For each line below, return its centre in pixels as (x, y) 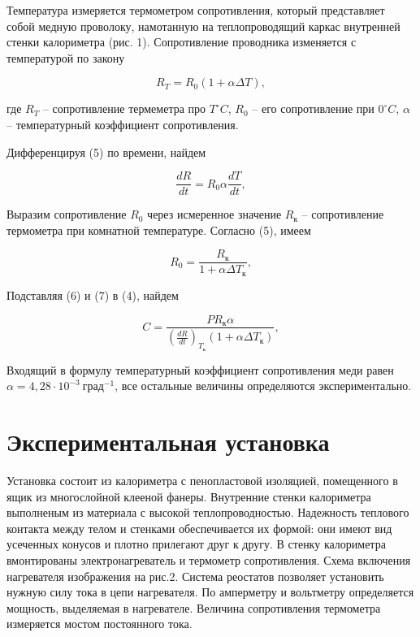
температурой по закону (66, 57)
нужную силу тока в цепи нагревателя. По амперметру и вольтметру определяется (210, 592)
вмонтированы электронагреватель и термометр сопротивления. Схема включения (209, 559)
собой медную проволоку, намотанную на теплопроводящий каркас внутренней (204, 26)
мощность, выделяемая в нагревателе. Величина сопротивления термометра (194, 607)
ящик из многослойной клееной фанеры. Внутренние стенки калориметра (189, 496)
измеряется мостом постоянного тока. (100, 624)
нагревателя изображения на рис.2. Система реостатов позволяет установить (195, 576)
